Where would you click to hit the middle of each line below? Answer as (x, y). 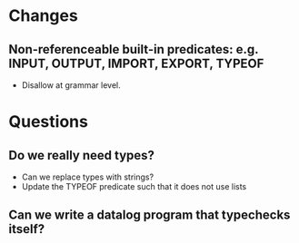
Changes (43, 16)
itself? (27, 229)
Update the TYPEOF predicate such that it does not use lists (134, 186)
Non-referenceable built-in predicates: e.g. (134, 49)
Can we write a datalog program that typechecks (149, 215)
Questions (48, 122)
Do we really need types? (82, 155)
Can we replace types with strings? (88, 177)
